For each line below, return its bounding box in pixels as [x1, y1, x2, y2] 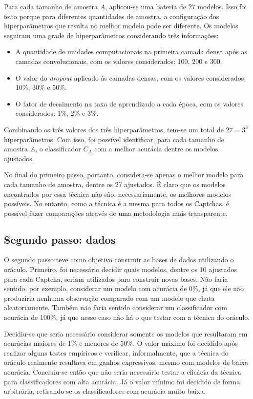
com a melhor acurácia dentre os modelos [94, 144, 218, 154]
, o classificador [35, 144, 81, 154]
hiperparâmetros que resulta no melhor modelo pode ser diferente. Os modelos [4, 21, 238, 31]
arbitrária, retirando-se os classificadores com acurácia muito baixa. [4, 386, 206, 396]
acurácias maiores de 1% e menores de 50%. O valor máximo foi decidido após [4, 338, 238, 348]
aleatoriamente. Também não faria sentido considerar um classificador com [4, 302, 228, 313]
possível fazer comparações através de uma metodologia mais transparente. [4, 208, 228, 218]
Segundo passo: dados [4, 231, 116, 247]
